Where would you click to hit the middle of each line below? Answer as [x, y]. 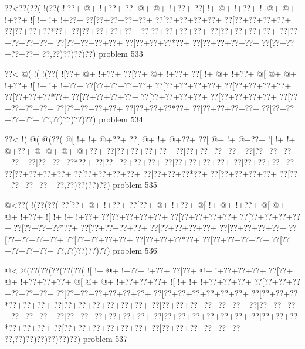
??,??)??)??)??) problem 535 [106, 185]
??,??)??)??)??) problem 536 [106, 250]
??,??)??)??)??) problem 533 [92, 54]
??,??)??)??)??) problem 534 [92, 119]
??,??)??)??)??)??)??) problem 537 [66, 339]
